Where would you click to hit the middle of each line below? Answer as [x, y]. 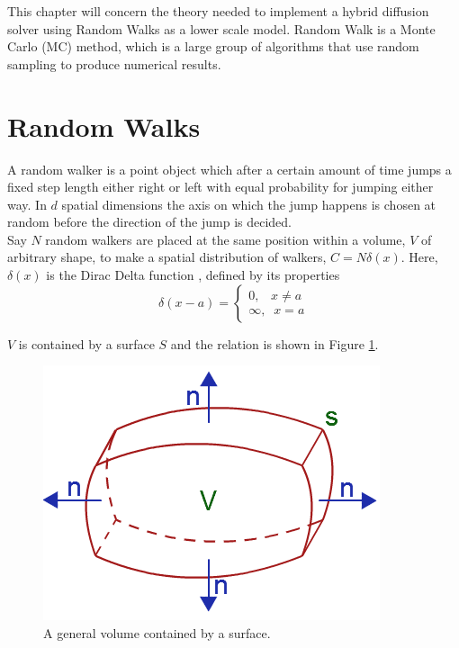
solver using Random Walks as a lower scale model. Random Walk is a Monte [221, 28]
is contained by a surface [86, 343]
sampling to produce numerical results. [114, 63]
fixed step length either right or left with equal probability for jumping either [220, 187]
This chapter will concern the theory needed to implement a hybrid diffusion [218, 11]
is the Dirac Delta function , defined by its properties [193, 275]
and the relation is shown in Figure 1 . [274, 343]
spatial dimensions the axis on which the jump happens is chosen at [249, 204]
